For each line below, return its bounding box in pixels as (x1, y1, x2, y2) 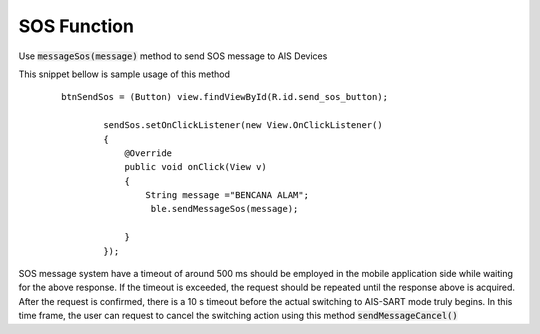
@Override (124, 147, 173, 159)
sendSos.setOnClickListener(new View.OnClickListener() (103, 120, 384, 131)
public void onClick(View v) (124, 161, 267, 173)
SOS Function (18, 15, 135, 37)
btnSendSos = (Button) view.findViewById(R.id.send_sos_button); (61, 91, 389, 103)
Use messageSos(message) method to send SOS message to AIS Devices (18, 50, 328, 62)
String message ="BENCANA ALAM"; (145, 190, 310, 201)
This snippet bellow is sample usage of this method (18, 68, 230, 80)
